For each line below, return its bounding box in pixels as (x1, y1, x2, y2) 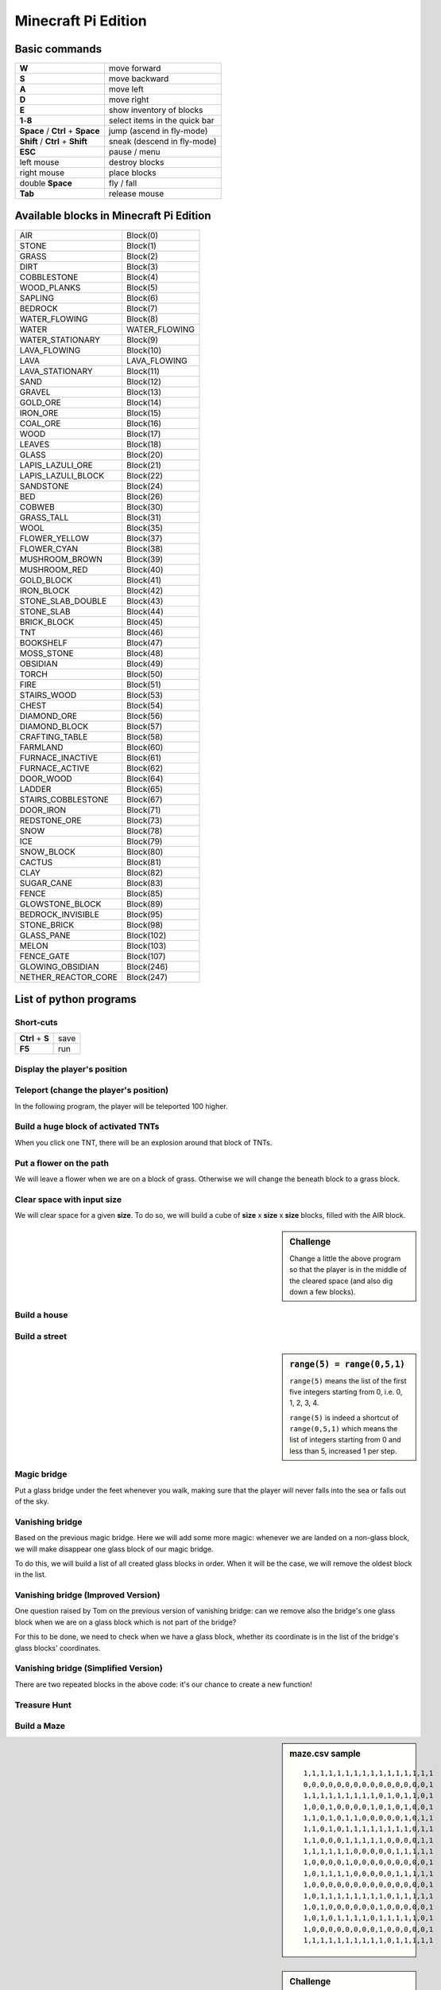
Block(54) (126, 700, 164, 711)
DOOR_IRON (19, 804, 67, 815)
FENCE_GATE (19, 950, 71, 962)
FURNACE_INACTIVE (19, 752, 99, 763)
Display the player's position (14, 1063, 127, 1075)
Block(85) (126, 888, 163, 899)
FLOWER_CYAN (19, 543, 79, 554)
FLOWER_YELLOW (19, 533, 90, 544)
